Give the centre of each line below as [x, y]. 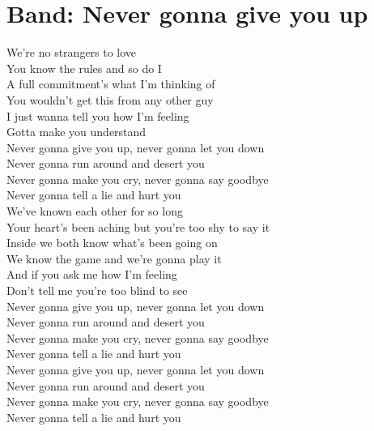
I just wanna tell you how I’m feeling [98, 115]
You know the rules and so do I [84, 68]
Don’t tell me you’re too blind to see [97, 290]
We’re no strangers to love [72, 52]
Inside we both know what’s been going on [112, 243]
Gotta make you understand [76, 132]
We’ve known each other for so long [95, 211]
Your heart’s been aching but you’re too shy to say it [138, 226]
